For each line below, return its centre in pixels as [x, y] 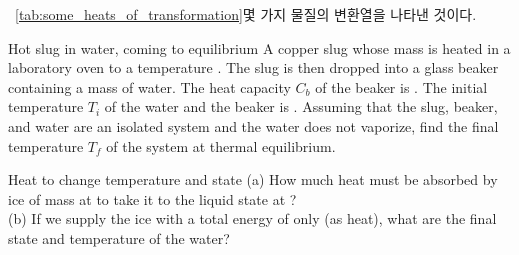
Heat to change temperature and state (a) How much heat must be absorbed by [253, 179]
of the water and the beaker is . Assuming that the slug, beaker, [301, 106]
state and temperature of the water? [119, 237]
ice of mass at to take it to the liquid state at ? [152, 198]
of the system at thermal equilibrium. [221, 145]
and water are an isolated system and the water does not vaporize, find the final [253, 125]
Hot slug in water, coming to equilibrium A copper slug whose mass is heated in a [259, 47]
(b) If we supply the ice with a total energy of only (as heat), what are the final [252, 218]
